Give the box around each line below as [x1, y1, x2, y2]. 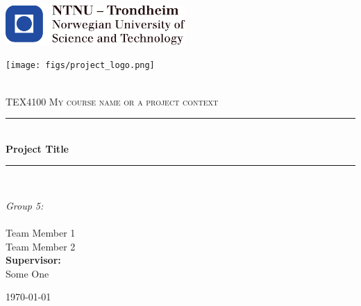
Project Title [6, 141, 69, 155]
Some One [6, 266, 49, 280]
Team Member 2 [6, 239, 76, 253]
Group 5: [6, 198, 44, 212]
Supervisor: [6, 253, 61, 267]
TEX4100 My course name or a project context [6, 94, 219, 108]
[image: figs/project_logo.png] [6, 60, 155, 71]
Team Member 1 [6, 226, 76, 240]
